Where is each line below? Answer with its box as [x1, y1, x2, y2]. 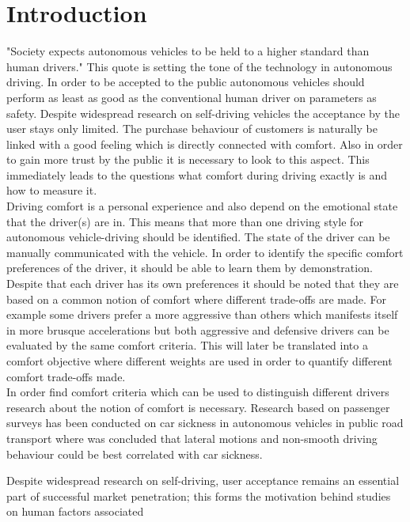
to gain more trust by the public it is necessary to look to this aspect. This [6, 151, 370, 168]
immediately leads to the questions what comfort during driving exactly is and [6, 166, 388, 183]
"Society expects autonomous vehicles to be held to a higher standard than [6, 43, 370, 59]
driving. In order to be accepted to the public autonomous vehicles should [6, 74, 365, 90]
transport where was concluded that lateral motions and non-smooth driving [6, 429, 378, 446]
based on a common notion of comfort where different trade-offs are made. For [6, 290, 387, 307]
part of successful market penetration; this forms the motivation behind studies [6, 487, 391, 504]
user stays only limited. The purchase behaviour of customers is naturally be [6, 120, 378, 137]
